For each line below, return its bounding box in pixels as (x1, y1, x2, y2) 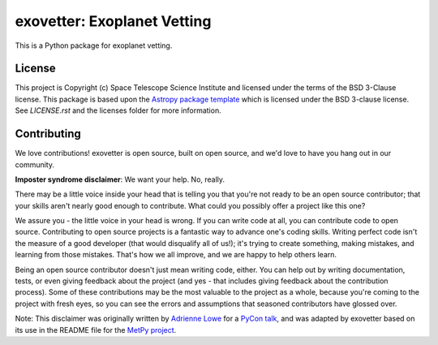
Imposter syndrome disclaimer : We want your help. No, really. (15, 175, 225, 184)
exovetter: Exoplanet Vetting (15, 12, 212, 30)
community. (15, 159, 54, 170)
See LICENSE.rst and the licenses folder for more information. (15, 106, 222, 115)
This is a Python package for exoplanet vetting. (15, 41, 173, 50)
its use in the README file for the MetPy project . (15, 325, 177, 334)
